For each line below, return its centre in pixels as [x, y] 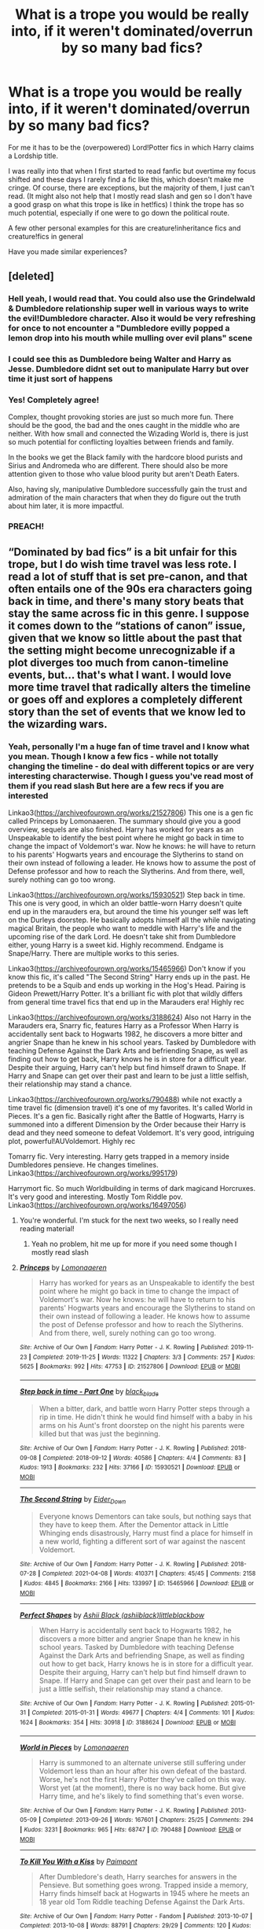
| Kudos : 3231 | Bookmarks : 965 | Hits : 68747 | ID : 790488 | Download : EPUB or [130, 1829]
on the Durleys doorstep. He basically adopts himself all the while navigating [132, 920]
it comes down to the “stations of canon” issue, [127, 626]
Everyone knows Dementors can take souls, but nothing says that [145, 1516]
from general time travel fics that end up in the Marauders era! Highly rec [126, 1002]
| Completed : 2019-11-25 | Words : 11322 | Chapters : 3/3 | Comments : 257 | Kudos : [142, 1357]
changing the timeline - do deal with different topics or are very [131, 766]
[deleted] [31, 277]
